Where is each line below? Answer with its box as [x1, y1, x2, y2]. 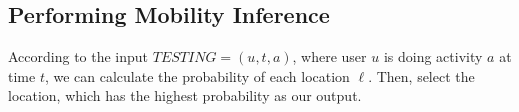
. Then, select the [368, 65, 475, 86]
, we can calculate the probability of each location [44, 65, 350, 86]
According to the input [8, 46, 149, 67]
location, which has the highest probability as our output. [8, 85, 362, 106]
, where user [292, 46, 367, 67]
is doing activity [383, 46, 483, 67]
